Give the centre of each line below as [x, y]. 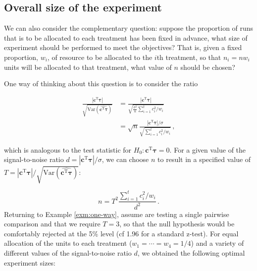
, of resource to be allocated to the [100, 57]
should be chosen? [208, 67]
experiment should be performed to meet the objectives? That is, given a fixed [123, 47]
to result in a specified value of [204, 159]
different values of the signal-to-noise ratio [68, 253]
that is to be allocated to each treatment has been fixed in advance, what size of [126, 37]
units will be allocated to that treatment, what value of [88, 67]
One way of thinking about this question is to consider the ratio [101, 83]
